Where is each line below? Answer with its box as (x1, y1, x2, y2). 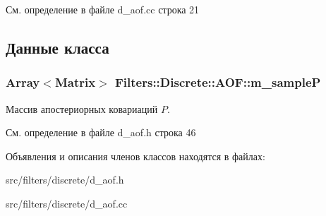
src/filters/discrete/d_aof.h (6, 172, 124, 187)
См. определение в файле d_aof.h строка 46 (6, 125, 196, 140)
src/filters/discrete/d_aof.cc (6, 196, 128, 210)
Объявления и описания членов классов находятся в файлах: (6, 148, 265, 163)
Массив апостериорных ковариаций (6, 101, 158, 116)
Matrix (54, 73, 96, 91)
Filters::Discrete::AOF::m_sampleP (115, 73, 321, 91)
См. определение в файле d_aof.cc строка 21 (6, 2, 200, 16)
